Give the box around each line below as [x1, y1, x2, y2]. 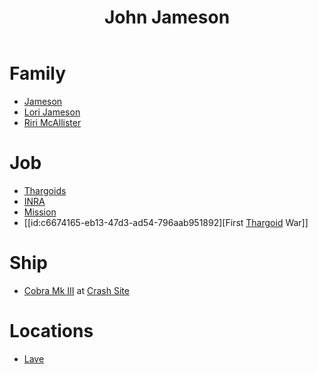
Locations [9, 320, 94, 342]
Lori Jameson [23, 106, 81, 118]
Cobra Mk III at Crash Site [23, 284, 130, 296]
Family [9, 62, 67, 85]
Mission [23, 206, 57, 218]
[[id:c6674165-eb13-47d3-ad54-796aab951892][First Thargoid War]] [23, 216, 309, 228]
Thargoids [23, 184, 67, 196]
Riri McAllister [23, 116, 82, 128]
